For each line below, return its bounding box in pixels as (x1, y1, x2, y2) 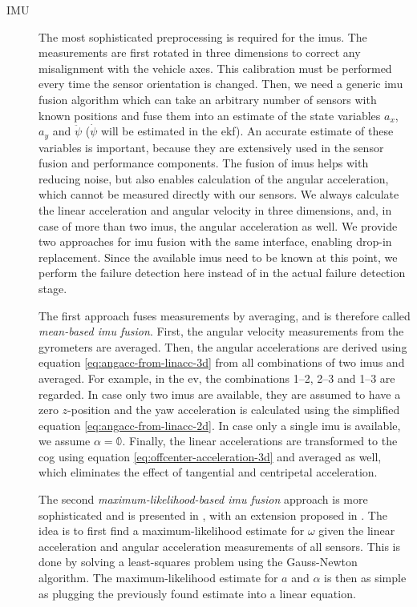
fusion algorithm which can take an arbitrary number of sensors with (38, 90, 377, 107)
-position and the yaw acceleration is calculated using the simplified (67, 401, 400, 418)
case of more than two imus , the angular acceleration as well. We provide (38, 217, 398, 234)
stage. (38, 279, 67, 296)
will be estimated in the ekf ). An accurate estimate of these (100, 123, 394, 139)
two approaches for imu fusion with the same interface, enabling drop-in (38, 233, 392, 250)
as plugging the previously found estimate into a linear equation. (38, 585, 356, 601)
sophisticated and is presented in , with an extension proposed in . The (38, 506, 387, 523)
